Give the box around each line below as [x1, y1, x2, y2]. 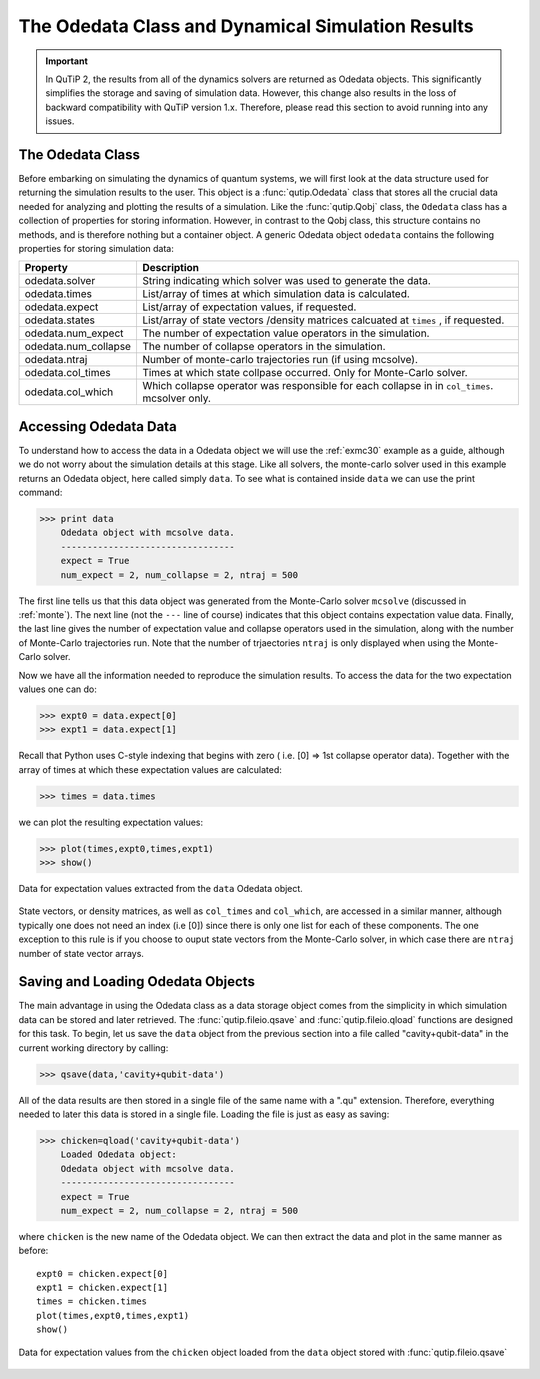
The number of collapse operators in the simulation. [141, 340, 386, 354]
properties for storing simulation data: [18, 242, 175, 254]
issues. [45, 115, 75, 127]
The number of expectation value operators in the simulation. [141, 326, 430, 340]
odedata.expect [24, 300, 99, 314]
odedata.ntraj [24, 353, 88, 367]
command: [18, 486, 63, 499]
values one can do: [18, 683, 97, 695]
